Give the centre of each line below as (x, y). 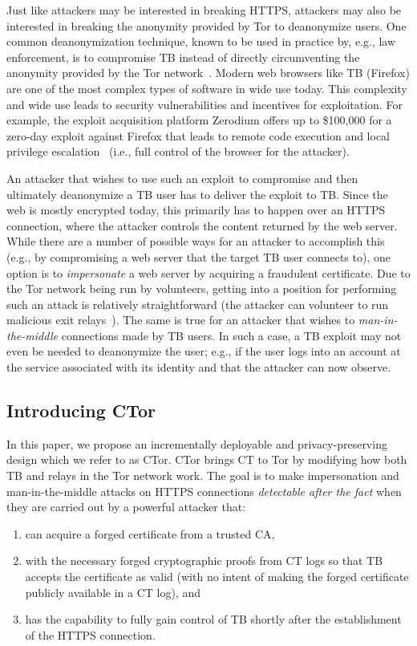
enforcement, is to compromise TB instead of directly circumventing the (183, 57)
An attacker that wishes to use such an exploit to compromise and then (182, 178)
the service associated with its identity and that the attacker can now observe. (199, 367)
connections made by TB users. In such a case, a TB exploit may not (231, 335)
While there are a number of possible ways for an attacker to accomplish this (196, 241)
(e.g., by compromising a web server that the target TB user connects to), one (198, 256)
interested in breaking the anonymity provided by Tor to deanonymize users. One (206, 25)
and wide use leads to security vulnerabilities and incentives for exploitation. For (204, 104)
